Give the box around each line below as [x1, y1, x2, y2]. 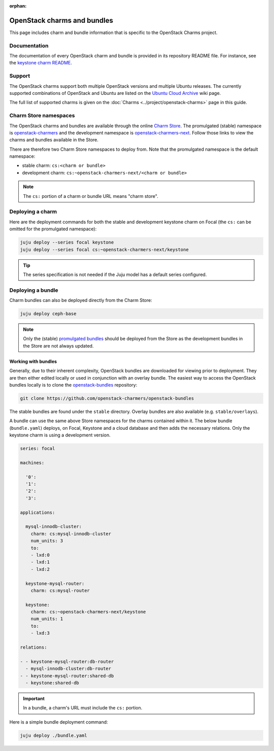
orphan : [9, 3, 27, 9]
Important [23, 695, 45, 701]
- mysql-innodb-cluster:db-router [25, 666, 112, 672]
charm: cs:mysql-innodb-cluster [30, 531, 112, 536]
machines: [20, 460, 45, 465]
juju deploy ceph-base [20, 311, 77, 317]
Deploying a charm [9, 208, 57, 215]
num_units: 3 [30, 538, 63, 544]
